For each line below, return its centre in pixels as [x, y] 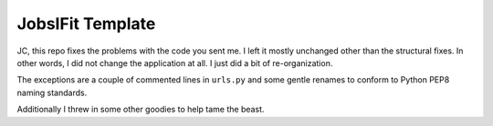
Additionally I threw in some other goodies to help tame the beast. [141, 110]
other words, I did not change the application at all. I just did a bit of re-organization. [175, 63]
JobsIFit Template [86, 24]
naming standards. [52, 92]
